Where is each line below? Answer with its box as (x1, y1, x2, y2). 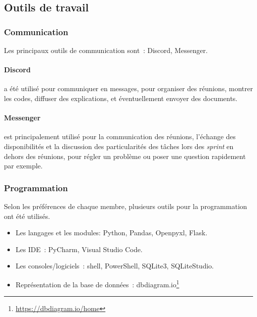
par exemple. (4, 160, 43, 171)
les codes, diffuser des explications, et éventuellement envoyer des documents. (4, 93, 238, 103)
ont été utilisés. (4, 211, 50, 221)
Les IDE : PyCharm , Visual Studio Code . (15, 244, 143, 254)
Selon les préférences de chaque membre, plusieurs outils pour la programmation (4, 201, 247, 211)
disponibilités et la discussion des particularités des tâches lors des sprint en (4, 141, 234, 151)
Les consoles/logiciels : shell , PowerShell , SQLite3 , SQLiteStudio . (15, 261, 214, 271)
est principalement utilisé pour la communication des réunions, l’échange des (4, 131, 236, 142)
